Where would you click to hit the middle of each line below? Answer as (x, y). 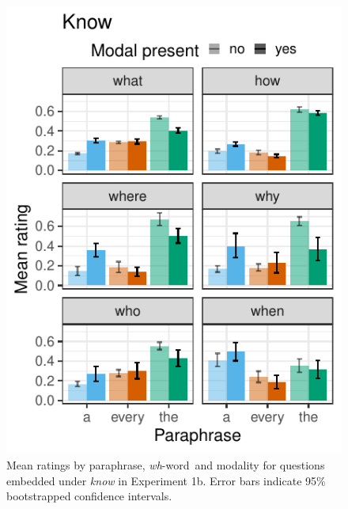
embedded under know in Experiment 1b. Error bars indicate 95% (166, 480)
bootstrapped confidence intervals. (89, 496)
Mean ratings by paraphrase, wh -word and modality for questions (166, 464)
